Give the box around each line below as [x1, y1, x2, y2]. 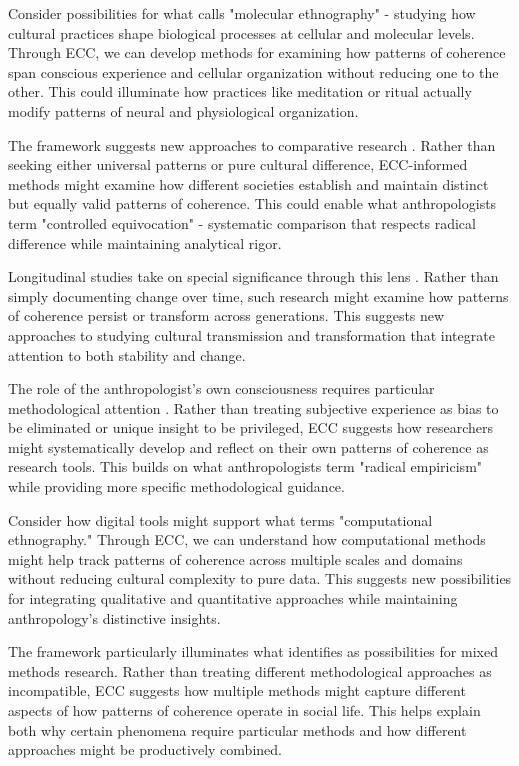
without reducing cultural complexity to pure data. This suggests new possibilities [8, 568, 512, 589]
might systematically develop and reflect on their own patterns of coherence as [8, 436, 489, 457]
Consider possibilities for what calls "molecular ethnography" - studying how [8, 3, 476, 23]
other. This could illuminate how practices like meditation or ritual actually [8, 81, 472, 102]
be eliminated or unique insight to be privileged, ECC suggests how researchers [8, 417, 493, 438]
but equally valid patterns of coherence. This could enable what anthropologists [8, 193, 497, 214]
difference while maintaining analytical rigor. [8, 232, 282, 253]
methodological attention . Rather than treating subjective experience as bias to [8, 397, 499, 418]
